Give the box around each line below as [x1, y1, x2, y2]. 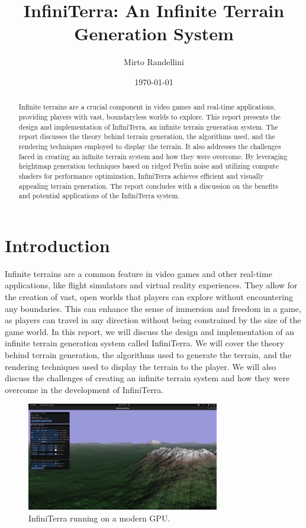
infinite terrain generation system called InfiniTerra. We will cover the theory [5, 337, 285, 349]
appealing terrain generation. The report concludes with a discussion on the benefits [18, 181, 278, 191]
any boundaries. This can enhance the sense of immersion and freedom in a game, [5, 302, 301, 314]
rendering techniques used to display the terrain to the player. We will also [5, 360, 276, 372]
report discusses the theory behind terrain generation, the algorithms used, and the [18, 131, 275, 141]
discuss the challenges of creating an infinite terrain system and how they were [5, 372, 290, 384]
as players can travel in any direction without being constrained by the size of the [5, 314, 301, 326]
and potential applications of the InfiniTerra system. [18, 191, 180, 201]
